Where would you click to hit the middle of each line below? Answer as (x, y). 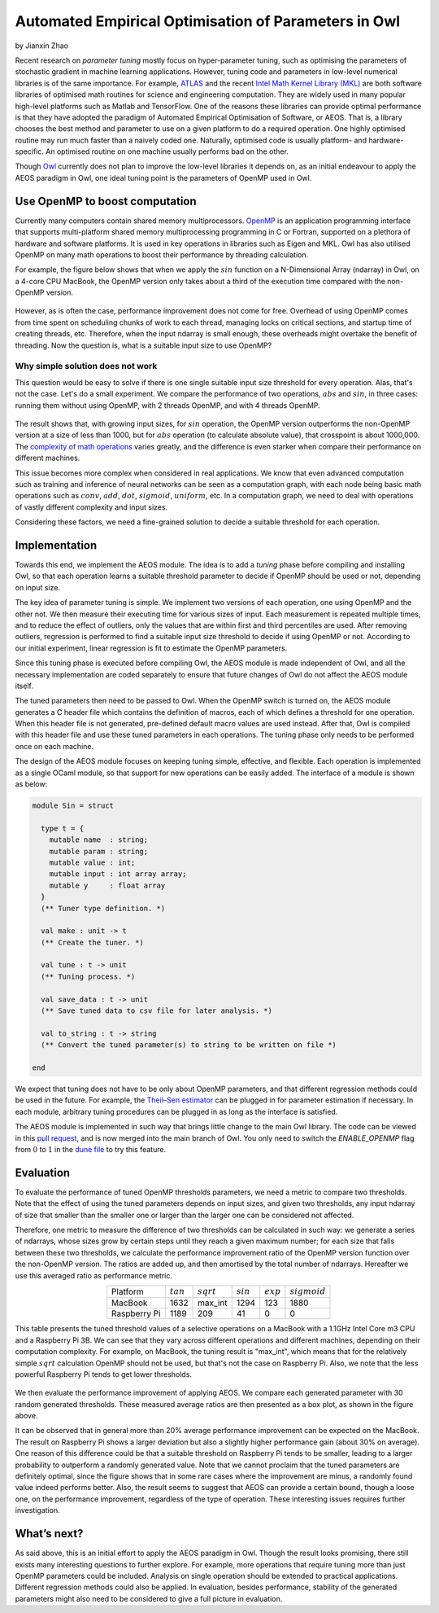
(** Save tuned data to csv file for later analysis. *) (156, 1011)
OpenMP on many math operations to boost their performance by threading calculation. (162, 254)
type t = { (63, 828)
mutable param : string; (99, 851)
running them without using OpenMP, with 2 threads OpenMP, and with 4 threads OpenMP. (167, 405)
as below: (31, 784)
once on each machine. (54, 746)
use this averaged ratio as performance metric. (93, 1275)
